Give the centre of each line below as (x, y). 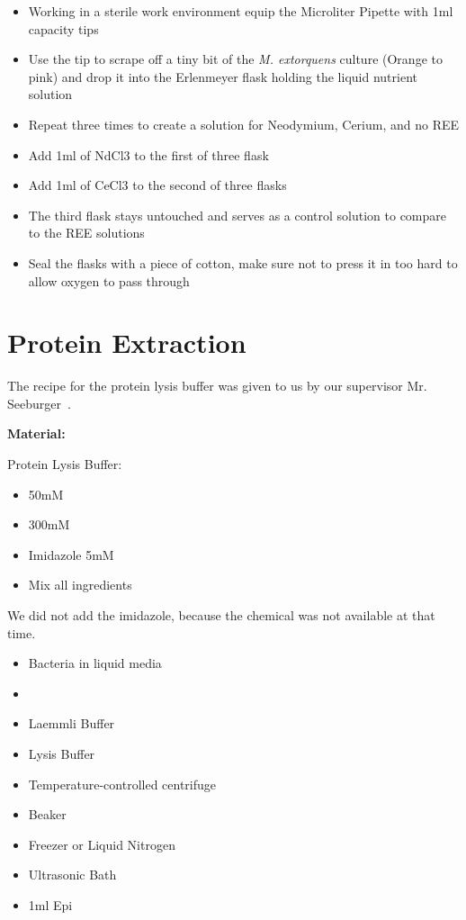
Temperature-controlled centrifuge (122, 784)
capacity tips (63, 28)
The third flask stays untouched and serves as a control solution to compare (237, 215)
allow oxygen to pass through (109, 280)
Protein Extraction (127, 343)
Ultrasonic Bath (72, 875)
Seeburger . (39, 403)
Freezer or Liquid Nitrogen (102, 844)
